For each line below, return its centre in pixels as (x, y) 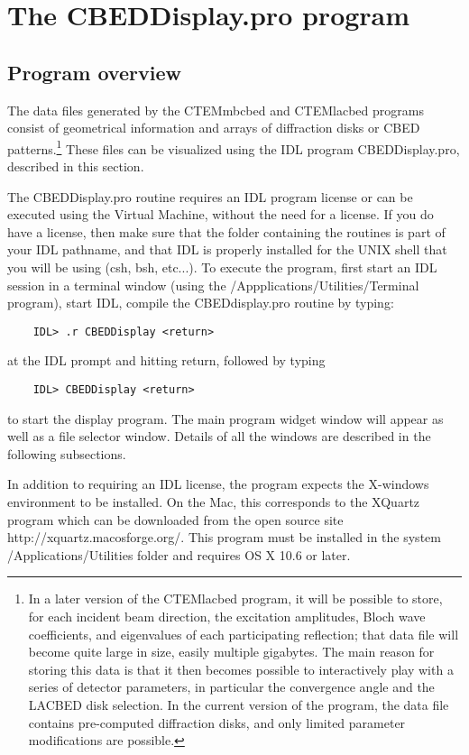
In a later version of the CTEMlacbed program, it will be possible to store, (235, 598)
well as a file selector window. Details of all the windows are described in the (219, 436)
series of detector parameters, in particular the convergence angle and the (231, 687)
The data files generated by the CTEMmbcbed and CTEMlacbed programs (216, 110)
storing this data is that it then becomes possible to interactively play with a (241, 669)
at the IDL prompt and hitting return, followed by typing (166, 360)
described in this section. (76, 166)
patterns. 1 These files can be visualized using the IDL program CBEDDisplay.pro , (234, 147)
